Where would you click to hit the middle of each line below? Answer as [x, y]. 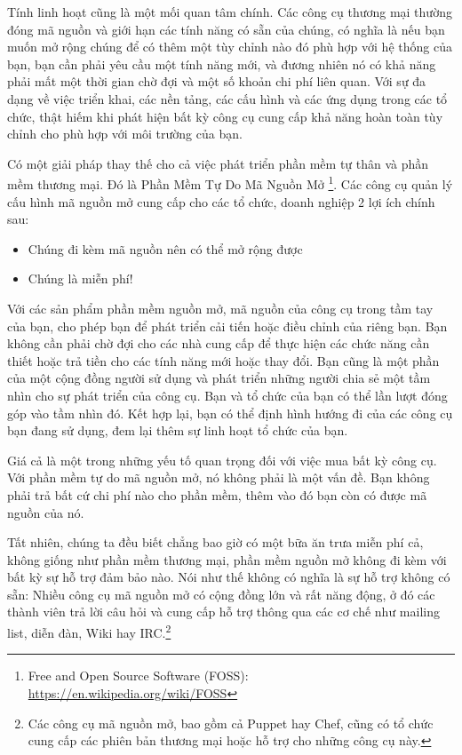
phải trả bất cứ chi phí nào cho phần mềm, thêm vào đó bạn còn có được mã [217, 494]
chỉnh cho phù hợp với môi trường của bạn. [125, 134]
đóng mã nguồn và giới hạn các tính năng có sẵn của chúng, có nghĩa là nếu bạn [226, 29]
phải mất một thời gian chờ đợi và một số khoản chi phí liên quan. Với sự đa [217, 81]
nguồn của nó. [46, 512]
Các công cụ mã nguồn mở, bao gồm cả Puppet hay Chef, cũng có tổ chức [231, 723]
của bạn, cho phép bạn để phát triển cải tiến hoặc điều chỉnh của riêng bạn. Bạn [227, 326]
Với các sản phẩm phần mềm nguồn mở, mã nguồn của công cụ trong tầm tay [220, 308]
